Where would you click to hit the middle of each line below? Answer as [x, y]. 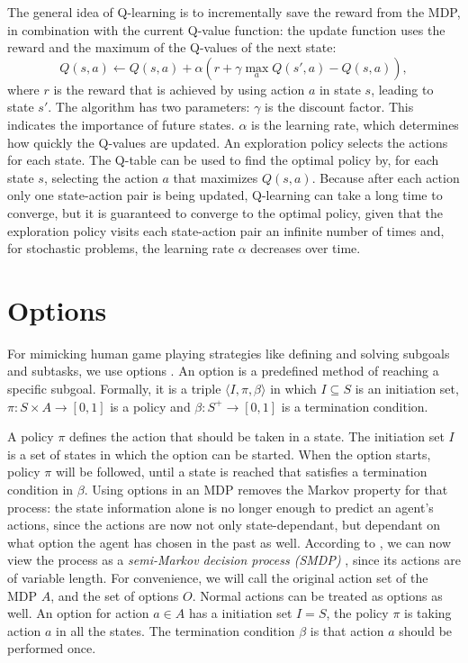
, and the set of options [115, 595]
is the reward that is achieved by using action [179, 89]
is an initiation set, [407, 389]
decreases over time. [306, 248]
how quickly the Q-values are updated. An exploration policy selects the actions [228, 142]
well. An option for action [78, 613]
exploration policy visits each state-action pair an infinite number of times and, [226, 230]
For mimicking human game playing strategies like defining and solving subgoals [229, 353]
